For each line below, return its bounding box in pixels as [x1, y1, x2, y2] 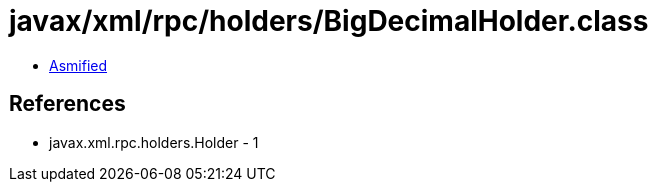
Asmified [49, 56, 108, 74]
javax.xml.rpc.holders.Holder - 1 [49, 133, 259, 151]
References [9, 91, 126, 117]
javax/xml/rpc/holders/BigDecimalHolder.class [9, 4, 649, 38]
